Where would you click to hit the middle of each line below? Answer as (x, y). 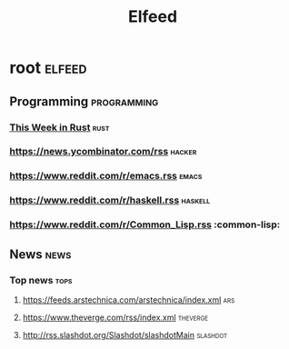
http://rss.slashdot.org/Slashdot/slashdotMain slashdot (125, 334)
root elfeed (48, 68)
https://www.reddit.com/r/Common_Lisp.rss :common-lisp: (145, 224)
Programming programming (84, 101)
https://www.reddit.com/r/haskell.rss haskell (110, 200)
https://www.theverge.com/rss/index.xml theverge (115, 317)
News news (40, 254)
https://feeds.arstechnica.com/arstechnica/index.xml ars (129, 299)
